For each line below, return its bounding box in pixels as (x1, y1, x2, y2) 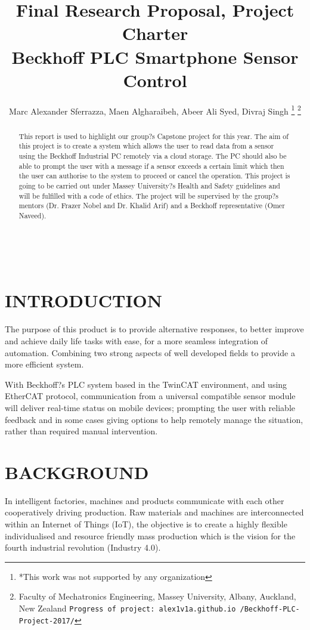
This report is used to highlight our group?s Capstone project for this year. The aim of (18, 131, 289, 141)
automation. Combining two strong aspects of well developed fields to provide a (5, 346, 295, 359)
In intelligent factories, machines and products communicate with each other (5, 494, 284, 507)
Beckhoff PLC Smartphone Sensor (11, 44, 299, 69)
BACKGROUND (5, 459, 149, 484)
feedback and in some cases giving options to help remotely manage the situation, (5, 413, 303, 425)
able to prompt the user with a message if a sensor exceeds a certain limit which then (18, 160, 284, 171)
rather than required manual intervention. (5, 425, 158, 437)
